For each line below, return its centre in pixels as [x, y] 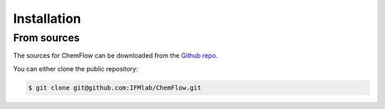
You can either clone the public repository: [76, 68]
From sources [46, 38]
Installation [47, 19]
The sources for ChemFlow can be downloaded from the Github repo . [115, 56]
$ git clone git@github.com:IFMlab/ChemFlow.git [115, 88]
